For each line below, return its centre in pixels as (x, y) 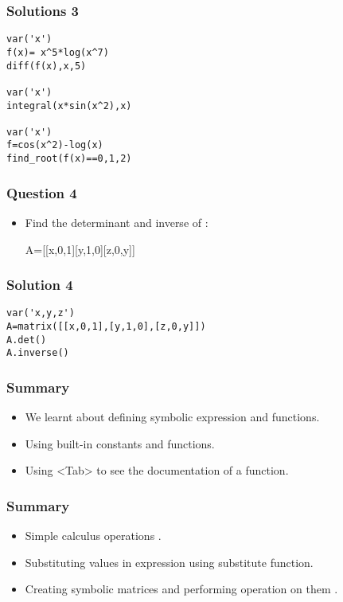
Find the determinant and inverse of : (117, 222)
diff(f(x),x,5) (47, 66)
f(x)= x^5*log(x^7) (58, 52)
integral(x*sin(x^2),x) (69, 106)
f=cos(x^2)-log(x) (55, 145)
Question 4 (42, 192)
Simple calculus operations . (93, 536)
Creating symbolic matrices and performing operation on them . (181, 589)
